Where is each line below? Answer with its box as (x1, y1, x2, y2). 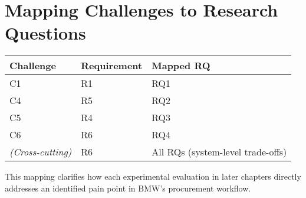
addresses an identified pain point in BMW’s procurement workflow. (5, 181, 251, 194)
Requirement (81, 59, 143, 73)
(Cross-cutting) (9, 145, 72, 159)
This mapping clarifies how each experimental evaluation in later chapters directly (5, 170, 301, 183)
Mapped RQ (152, 59, 210, 73)
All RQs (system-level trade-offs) (152, 145, 287, 159)
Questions (5, 21, 86, 45)
